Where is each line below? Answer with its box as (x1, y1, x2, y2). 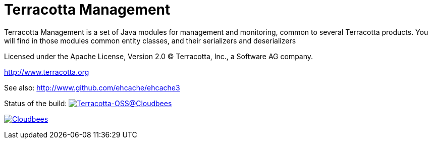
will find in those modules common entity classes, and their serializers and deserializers (4, 36, 296, 45)
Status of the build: (4, 99, 67, 108)
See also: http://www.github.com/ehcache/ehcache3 (4, 83, 180, 92)
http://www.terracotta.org (4, 67, 89, 76)
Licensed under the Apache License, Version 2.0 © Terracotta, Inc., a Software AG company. (4, 52, 313, 61)
